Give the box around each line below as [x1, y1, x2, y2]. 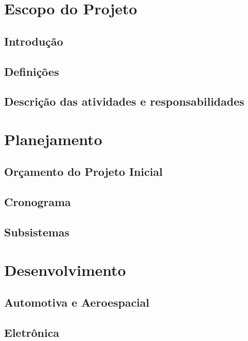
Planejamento [4, 128, 102, 149]
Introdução [4, 33, 63, 49]
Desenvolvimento [4, 259, 126, 280]
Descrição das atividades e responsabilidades [4, 93, 244, 109]
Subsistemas [4, 224, 70, 240]
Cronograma [4, 194, 71, 210]
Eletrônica [4, 324, 59, 340]
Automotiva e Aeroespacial [4, 294, 150, 310]
